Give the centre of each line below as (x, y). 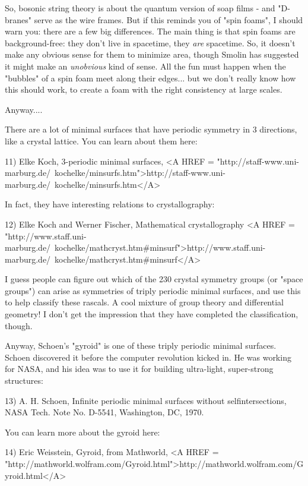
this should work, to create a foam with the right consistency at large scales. (144, 89)
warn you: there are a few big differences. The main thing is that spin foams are (150, 31)
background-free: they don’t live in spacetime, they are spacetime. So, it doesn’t (150, 42)
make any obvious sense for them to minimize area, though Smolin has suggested (152, 54)
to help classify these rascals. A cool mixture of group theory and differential (144, 302)
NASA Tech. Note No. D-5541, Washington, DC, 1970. (104, 412)
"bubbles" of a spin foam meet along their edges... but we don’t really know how (150, 78)
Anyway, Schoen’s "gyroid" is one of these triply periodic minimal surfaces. (141, 345)
